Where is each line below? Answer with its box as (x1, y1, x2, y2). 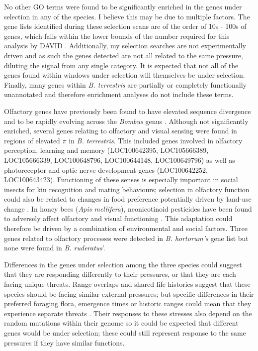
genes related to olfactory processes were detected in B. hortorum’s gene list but (4, 233, 249, 243)
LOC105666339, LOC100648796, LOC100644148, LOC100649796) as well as (4, 154, 235, 165)
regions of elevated (4, 135, 60, 145)
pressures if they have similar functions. (4, 337, 125, 348)
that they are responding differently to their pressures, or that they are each (4, 269, 236, 279)
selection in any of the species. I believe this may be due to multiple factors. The (4, 11, 250, 21)
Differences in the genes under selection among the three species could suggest (4, 259, 242, 269)
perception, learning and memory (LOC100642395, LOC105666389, (4, 145, 209, 155)
